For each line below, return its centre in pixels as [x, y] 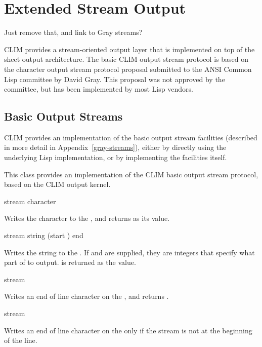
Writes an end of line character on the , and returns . [86, 296]
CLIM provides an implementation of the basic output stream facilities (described [131, 137]
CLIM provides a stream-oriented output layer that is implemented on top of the [129, 49]
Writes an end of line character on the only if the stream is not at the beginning [128, 330]
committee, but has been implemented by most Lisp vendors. [99, 89]
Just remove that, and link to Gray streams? [73, 32]
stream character [30, 201]
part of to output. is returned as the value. [70, 262]
